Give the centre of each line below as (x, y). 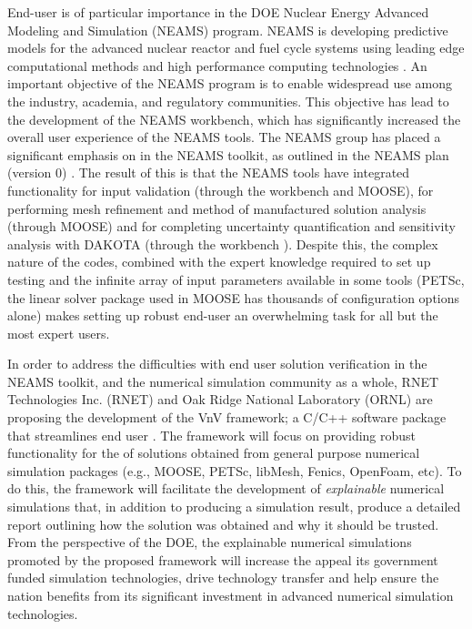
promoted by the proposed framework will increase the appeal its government (223, 559)
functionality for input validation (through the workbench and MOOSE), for (221, 190)
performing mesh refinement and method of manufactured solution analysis (217, 208)
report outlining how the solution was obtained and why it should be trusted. (223, 524)
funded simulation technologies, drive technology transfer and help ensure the (223, 578)
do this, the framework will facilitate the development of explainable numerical (226, 488)
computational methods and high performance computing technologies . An (217, 65)
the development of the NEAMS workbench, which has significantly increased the (234, 119)
